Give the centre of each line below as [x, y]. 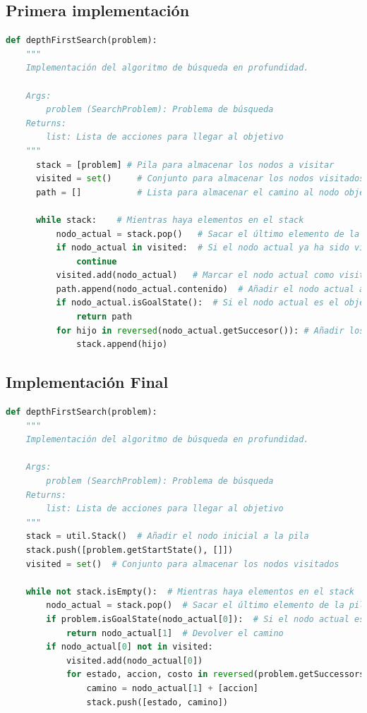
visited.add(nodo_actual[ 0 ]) [134, 660]
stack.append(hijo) [122, 345]
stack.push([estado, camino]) [157, 702]
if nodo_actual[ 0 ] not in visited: [130, 647]
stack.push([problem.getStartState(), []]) [130, 550]
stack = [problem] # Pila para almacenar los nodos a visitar [185, 165]
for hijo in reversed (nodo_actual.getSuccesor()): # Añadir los [210, 330]
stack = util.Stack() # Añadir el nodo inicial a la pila [167, 536]
